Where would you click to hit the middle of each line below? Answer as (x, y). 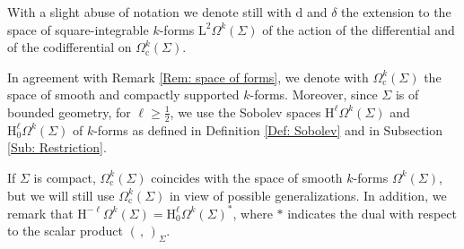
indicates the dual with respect (372, 213)
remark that (40, 213)
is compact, (65, 177)
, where (253, 213)
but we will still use (61, 195)
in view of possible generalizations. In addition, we (308, 195)
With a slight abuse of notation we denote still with (149, 12)
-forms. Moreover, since (314, 94)
